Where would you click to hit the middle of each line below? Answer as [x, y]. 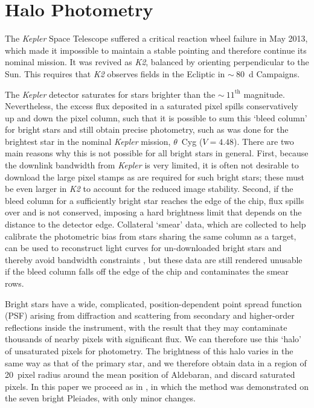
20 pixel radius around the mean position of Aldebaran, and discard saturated [150, 375]
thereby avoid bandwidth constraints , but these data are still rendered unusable [154, 259]
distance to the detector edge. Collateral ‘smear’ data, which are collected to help [155, 224]
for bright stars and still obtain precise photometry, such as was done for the [147, 129]
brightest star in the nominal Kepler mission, [88, 141]
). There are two [264, 141]
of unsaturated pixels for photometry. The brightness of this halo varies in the [149, 350]
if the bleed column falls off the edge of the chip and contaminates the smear [147, 271]
